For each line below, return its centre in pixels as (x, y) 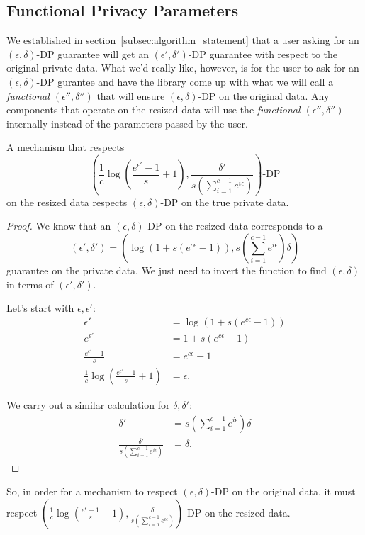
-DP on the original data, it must (283, 491)
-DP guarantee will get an (92, 53)
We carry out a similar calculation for (88, 404)
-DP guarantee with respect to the (263, 53)
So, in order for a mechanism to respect (92, 491)
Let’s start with (40, 308)
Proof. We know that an (59, 226)
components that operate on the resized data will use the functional (153, 109)
